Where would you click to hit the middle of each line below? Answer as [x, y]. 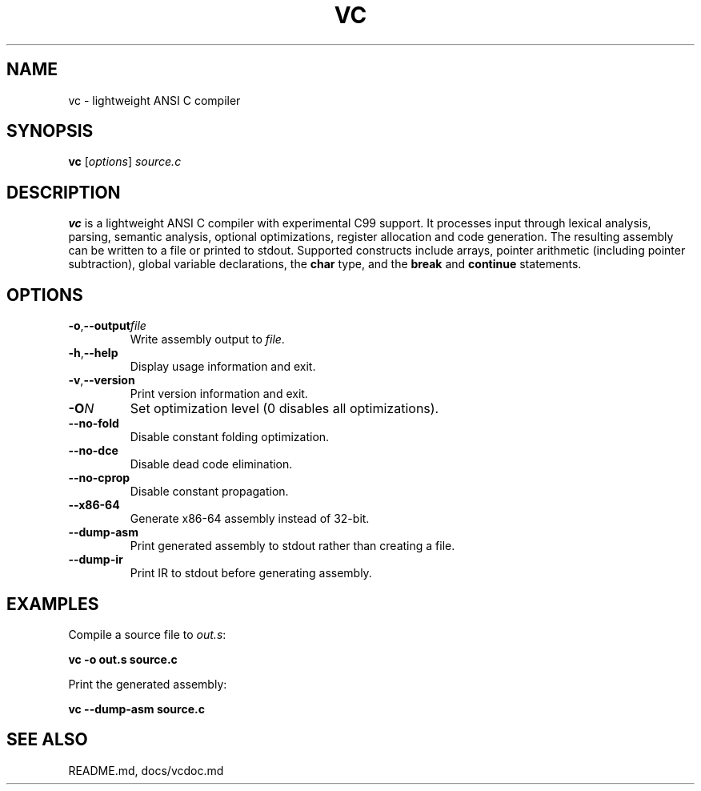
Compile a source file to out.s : [147, 634]
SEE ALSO [47, 740]
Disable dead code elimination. [211, 464]
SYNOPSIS [50, 131]
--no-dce [93, 451]
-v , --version [102, 380]
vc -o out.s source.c [123, 659]
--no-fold [94, 424]
